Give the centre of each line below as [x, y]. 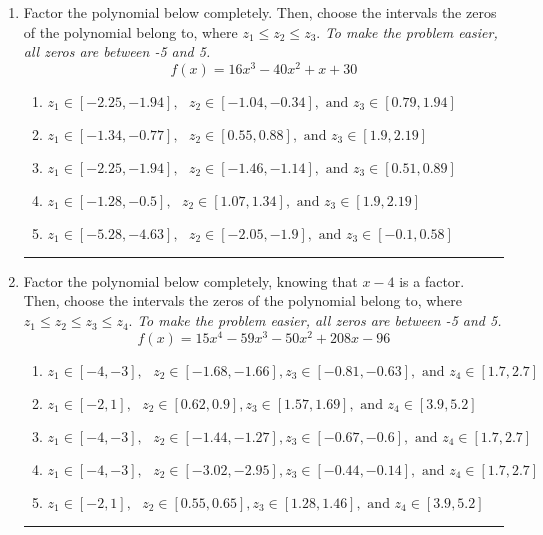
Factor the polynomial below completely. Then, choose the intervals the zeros [260, 12]
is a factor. [432, 280]
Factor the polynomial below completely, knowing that [190, 280]
